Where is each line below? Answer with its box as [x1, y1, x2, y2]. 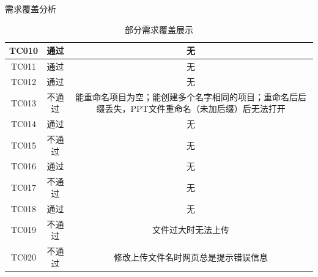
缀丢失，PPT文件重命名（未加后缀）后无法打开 [96, 102, 286, 115]
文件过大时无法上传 [152, 223, 230, 236]
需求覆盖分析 [5, 2, 56, 15]
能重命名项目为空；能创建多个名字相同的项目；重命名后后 [75, 90, 307, 103]
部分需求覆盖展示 [125, 23, 193, 35]
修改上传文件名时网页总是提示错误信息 [114, 250, 268, 263]
